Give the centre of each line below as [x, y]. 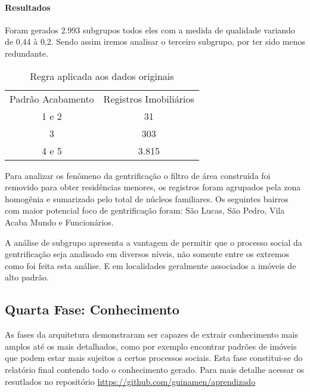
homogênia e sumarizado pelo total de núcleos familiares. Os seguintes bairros [147, 198]
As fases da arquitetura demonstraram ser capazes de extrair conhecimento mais [151, 334]
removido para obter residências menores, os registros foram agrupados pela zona [153, 187]
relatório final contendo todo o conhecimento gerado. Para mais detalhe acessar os [155, 369]
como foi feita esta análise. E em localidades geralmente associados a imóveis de [151, 265]
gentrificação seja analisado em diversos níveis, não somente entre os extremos [147, 254]
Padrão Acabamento [52, 98]
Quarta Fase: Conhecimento [92, 309]
